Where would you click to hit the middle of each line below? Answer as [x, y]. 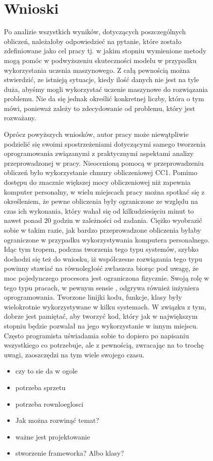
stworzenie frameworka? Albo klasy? [70, 453]
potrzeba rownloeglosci [49, 404]
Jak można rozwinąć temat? [57, 420]
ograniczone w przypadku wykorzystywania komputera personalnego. [107, 239]
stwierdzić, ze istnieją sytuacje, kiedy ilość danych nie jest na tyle [102, 79]
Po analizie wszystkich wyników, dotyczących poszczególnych [95, 32]
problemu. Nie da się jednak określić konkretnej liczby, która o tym [104, 99]
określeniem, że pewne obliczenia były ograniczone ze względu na [101, 201]
